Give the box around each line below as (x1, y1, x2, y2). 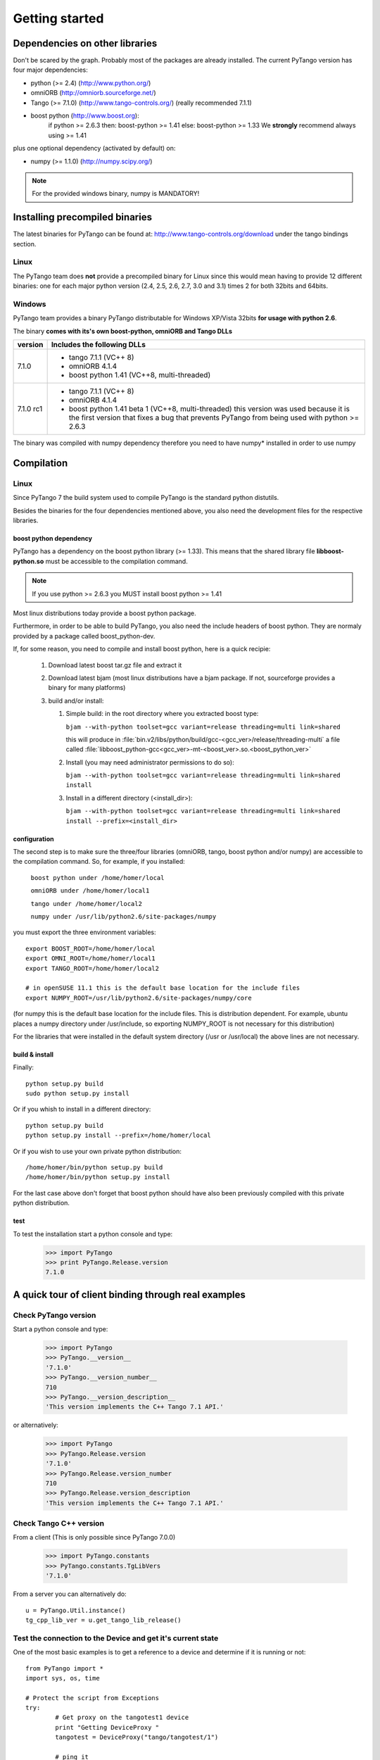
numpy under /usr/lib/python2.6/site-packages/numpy (30, 912, 217, 920)
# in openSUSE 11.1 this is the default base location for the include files (25, 984, 300, 992)
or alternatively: (13, 1421, 59, 1429)
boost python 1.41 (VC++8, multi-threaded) (68, 370, 211, 380)
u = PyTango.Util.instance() (25, 1606, 126, 1614)
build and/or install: (48, 696, 104, 705)
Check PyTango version (13, 1310, 96, 1320)
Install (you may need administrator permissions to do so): (65, 758, 235, 767)
